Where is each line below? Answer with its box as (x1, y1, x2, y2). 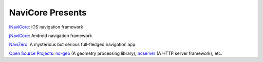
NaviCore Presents (9, 7, 87, 18)
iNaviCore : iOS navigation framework (9, 24, 84, 30)
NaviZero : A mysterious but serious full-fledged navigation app (9, 41, 136, 48)
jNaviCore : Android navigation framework (9, 33, 92, 38)
